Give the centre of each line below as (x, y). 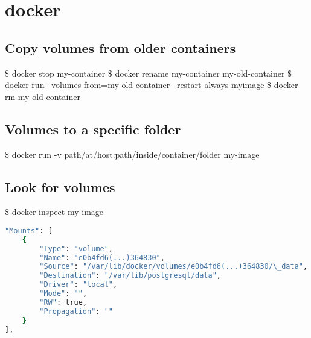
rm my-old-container (43, 96)
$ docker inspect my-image (54, 212)
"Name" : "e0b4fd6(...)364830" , (102, 258)
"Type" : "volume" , (76, 249)
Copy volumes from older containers (120, 47)
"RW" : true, (63, 302)
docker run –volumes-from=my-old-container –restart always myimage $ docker (152, 85)
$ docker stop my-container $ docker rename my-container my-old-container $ (149, 73)
